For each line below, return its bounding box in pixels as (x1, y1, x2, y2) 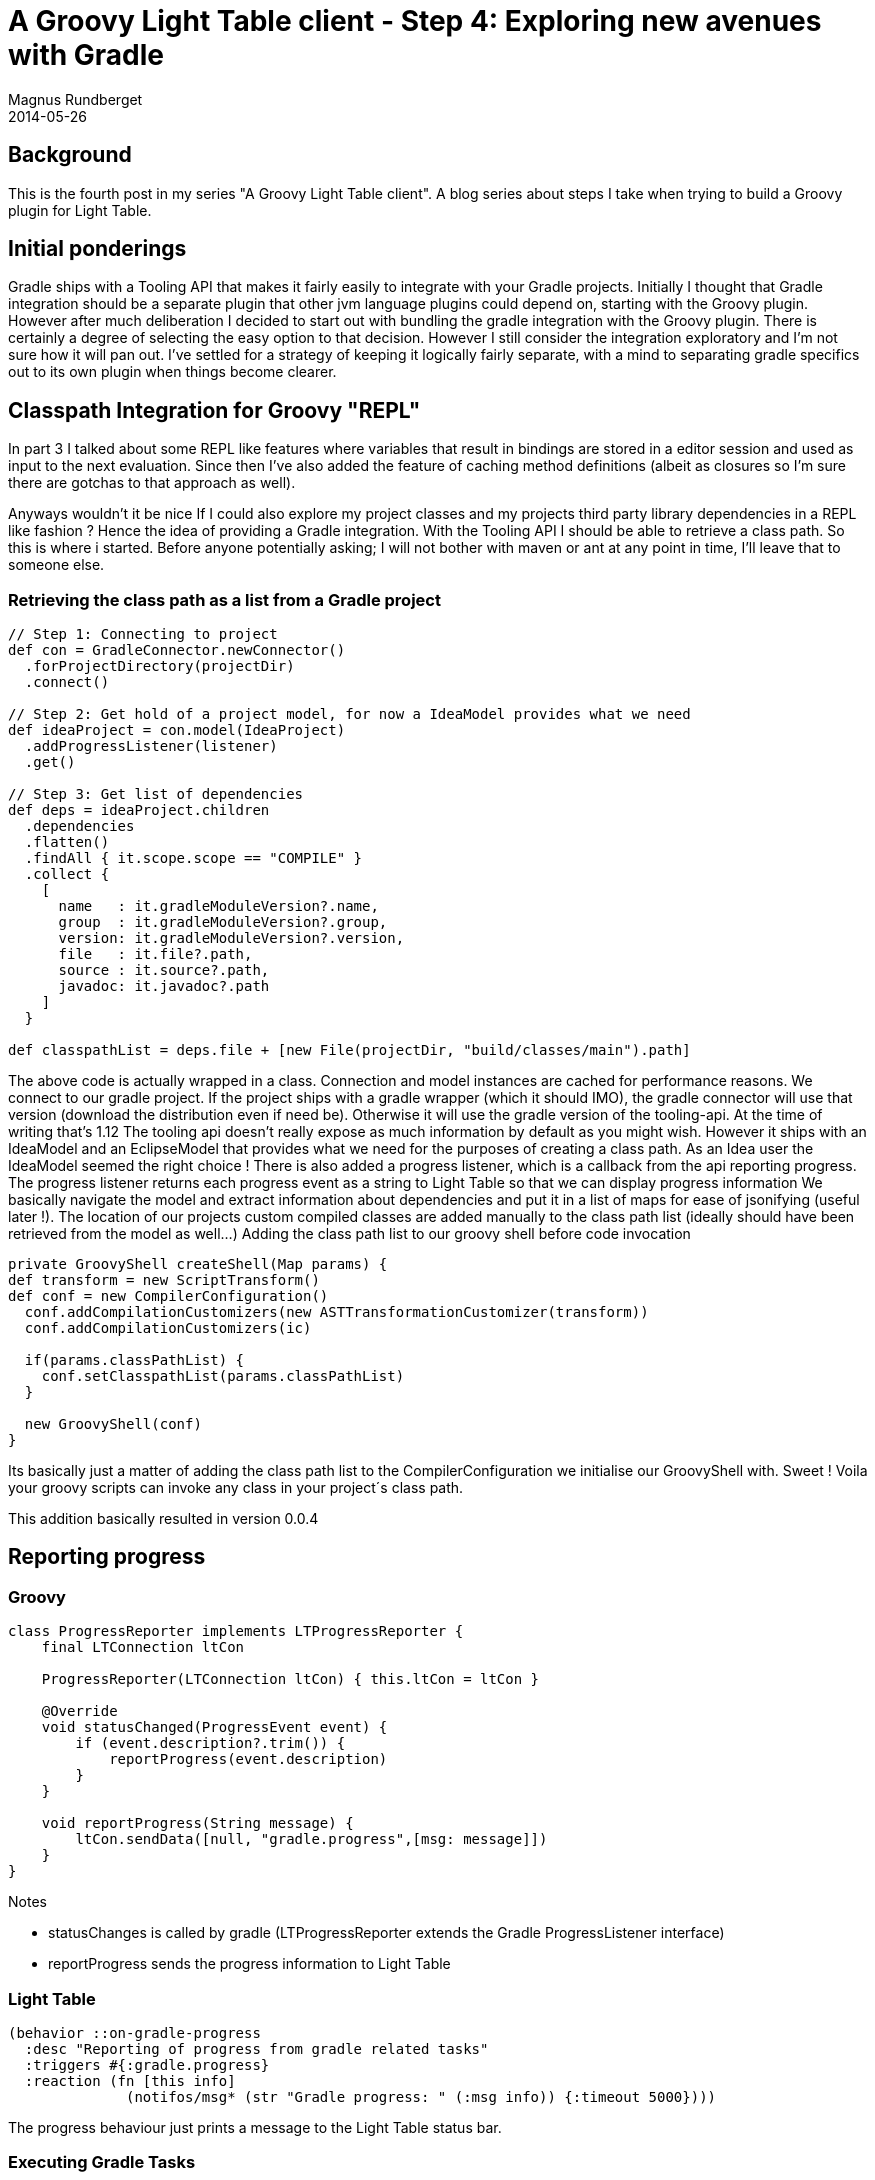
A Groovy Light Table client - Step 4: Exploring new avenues (8, 4, 822, 38)
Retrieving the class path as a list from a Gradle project (8, 589, 441, 610)
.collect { (24, 866, 110, 883)
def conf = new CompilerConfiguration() (8, 1288, 329, 1305)
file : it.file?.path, (58, 946, 253, 963)
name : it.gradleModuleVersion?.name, (58, 898, 379, 915)
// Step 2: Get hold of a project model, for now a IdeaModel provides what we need (8, 706, 691, 723)
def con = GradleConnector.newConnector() (8, 642, 346, 659)
